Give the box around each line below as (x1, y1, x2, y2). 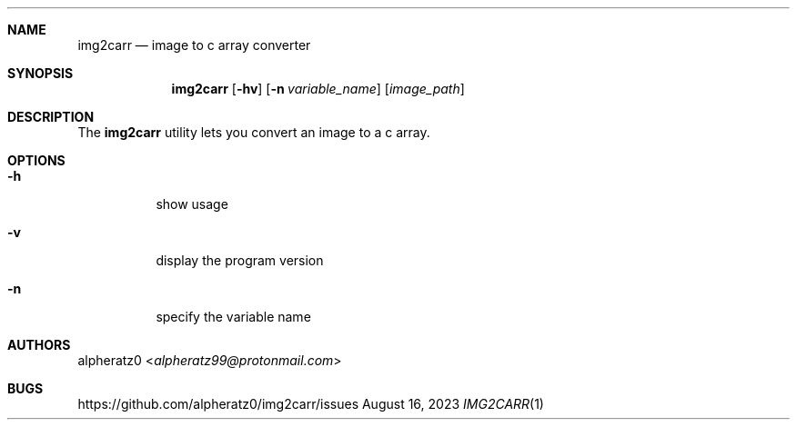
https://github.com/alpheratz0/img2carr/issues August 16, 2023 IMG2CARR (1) (77, 396, 544, 412)
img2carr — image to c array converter (77, 37, 311, 53)
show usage (156, 196, 228, 212)
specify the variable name (156, 309, 311, 324)
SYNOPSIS (7, 65, 74, 81)
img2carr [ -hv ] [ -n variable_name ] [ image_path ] (171, 81, 465, 96)
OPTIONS (7, 153, 66, 168)
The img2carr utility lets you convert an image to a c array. (77, 124, 430, 140)
